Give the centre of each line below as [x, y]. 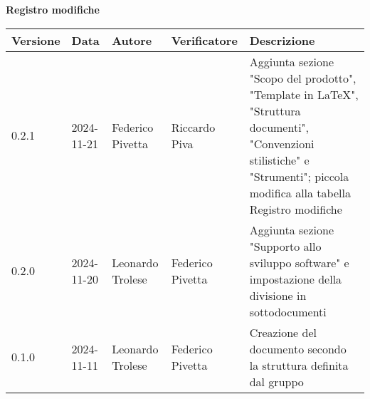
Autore [132, 40]
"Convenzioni [282, 143]
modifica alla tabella [300, 192]
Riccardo [193, 127]
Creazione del [283, 332]
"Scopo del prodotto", [303, 78]
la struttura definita [299, 365]
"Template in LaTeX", [304, 94]
